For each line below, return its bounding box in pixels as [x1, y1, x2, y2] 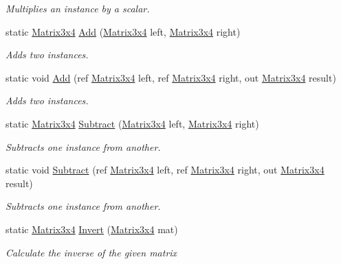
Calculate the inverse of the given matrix [5, 245, 177, 259]
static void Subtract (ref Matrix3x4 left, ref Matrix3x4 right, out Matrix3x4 [5, 163, 324, 177]
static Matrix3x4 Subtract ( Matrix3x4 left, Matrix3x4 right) [5, 116, 259, 130]
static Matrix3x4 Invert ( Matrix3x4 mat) [5, 221, 178, 236]
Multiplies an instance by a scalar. [5, 1, 150, 15]
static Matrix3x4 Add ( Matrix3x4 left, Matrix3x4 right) [5, 24, 241, 38]
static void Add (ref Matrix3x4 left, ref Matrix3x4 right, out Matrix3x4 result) [5, 70, 336, 84]
